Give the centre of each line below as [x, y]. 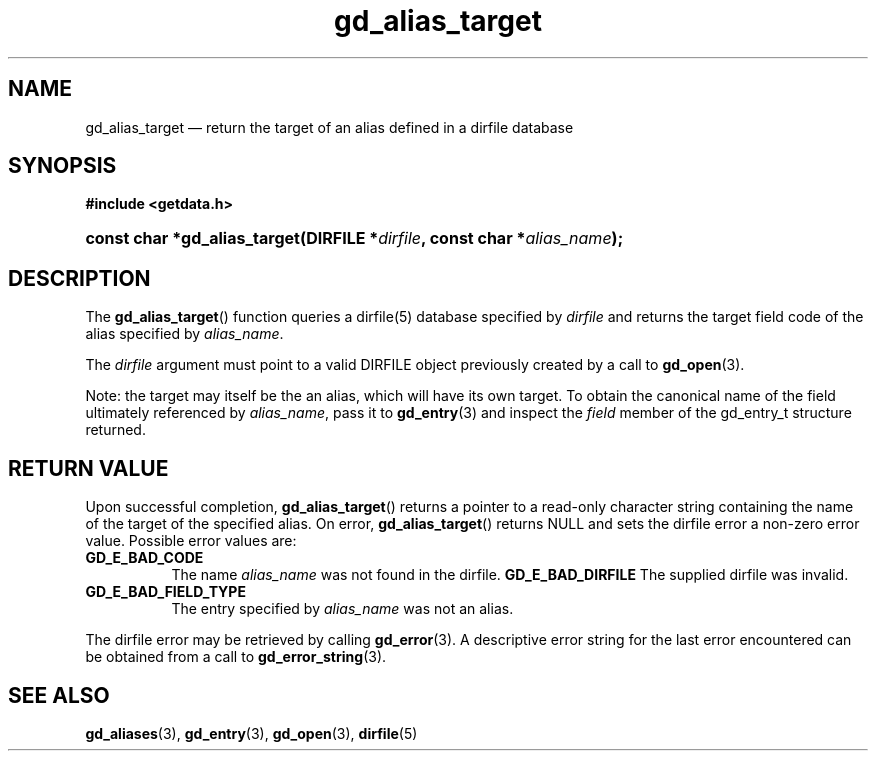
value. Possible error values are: [191, 541]
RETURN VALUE [88, 468]
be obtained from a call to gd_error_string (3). [236, 657]
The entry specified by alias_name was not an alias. [342, 609]
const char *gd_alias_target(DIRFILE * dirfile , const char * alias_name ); [354, 238]
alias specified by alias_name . [184, 334]
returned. [115, 430]
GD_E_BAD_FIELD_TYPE [165, 592]
